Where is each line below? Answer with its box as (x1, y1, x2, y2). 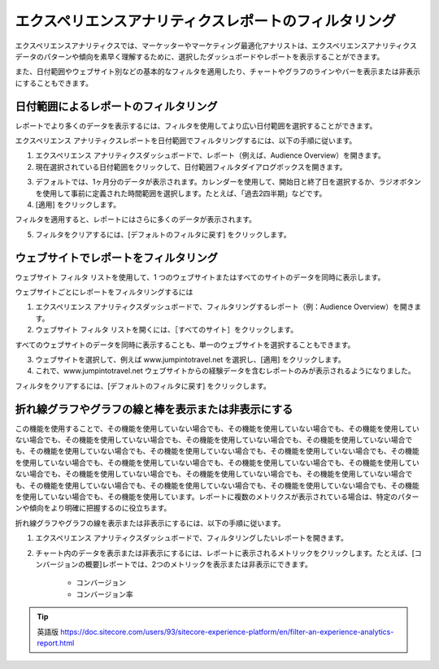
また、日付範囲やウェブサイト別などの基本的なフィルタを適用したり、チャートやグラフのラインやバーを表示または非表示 (15, 67, 421, 76)
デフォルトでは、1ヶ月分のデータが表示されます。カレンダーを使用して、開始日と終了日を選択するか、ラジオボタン (35, 177, 422, 187)
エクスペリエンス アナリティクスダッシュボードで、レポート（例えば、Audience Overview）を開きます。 (35, 150, 385, 160)
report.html (37, 638, 75, 648)
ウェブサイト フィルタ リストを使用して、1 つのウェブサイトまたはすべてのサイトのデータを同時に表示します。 (15, 272, 385, 282)
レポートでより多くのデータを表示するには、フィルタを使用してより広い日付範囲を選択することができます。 (15, 120, 377, 130)
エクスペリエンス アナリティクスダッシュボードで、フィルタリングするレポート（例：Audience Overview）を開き (35, 302, 415, 312)
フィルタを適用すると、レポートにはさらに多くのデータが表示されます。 (15, 215, 256, 224)
